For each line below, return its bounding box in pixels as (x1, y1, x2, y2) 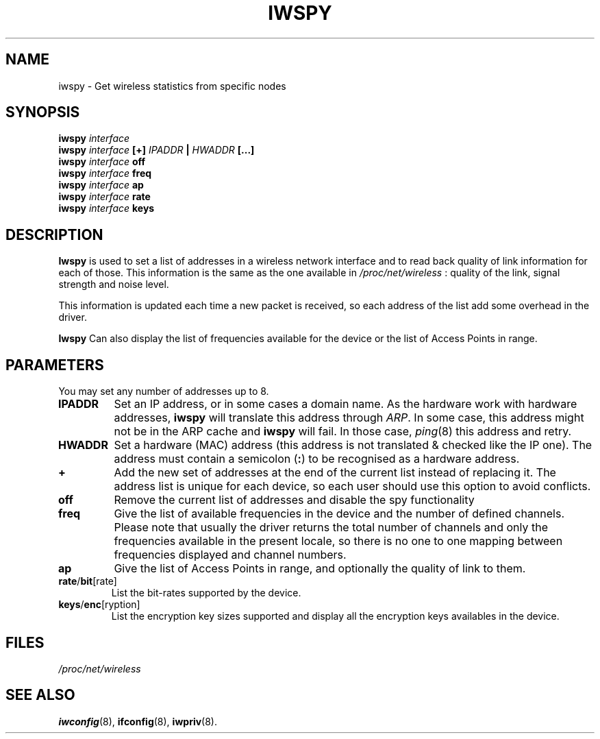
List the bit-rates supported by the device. (111, 587, 301, 599)
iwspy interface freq (58, 167, 152, 180)
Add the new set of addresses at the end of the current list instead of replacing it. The (114, 465, 556, 480)
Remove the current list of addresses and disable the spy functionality (114, 493, 475, 507)
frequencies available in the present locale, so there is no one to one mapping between (114, 534, 563, 548)
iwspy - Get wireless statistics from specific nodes (58, 80, 286, 92)
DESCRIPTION (5, 226, 103, 243)
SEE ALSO (5, 686, 75, 704)
